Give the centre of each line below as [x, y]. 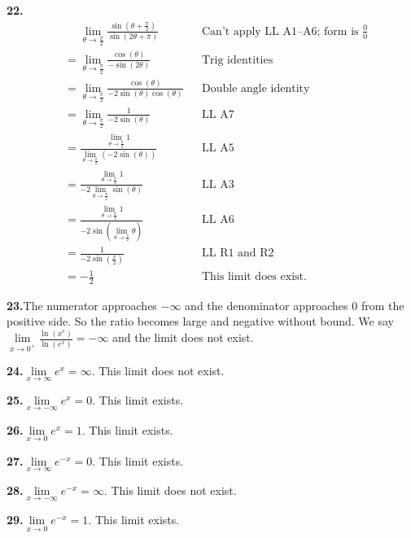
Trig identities [237, 60]
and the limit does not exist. [183, 337]
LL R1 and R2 [238, 254]
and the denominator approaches [267, 305]
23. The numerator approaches [82, 305]
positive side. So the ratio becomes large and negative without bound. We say [200, 321]
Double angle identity [256, 88]
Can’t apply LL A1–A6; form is [280, 31]
